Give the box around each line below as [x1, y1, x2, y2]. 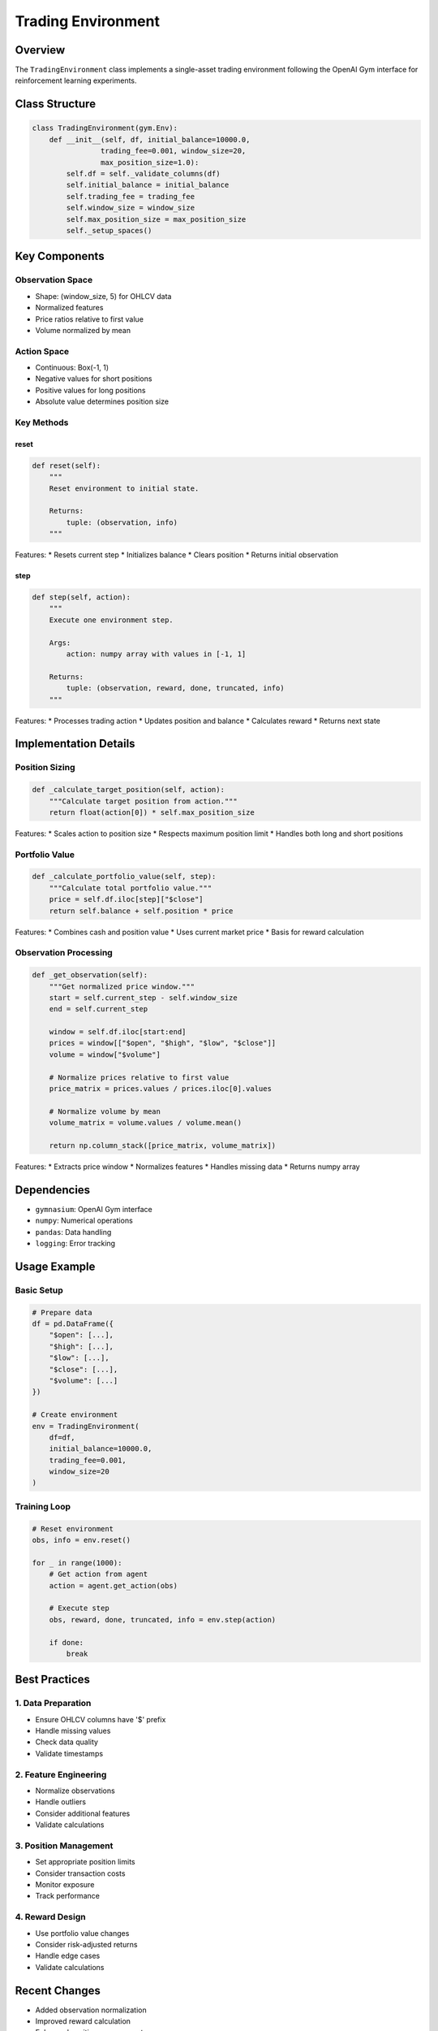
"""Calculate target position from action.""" [49, 796, 238, 806]
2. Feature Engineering [15, 1769, 107, 1780]
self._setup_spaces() [66, 226, 152, 235]
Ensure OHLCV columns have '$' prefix [35, 1714, 166, 1724]
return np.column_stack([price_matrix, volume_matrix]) [49, 1141, 277, 1150]
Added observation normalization [35, 2005, 148, 2015]
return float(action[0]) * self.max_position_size [49, 808, 255, 816]
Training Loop [15, 1501, 71, 1512]
